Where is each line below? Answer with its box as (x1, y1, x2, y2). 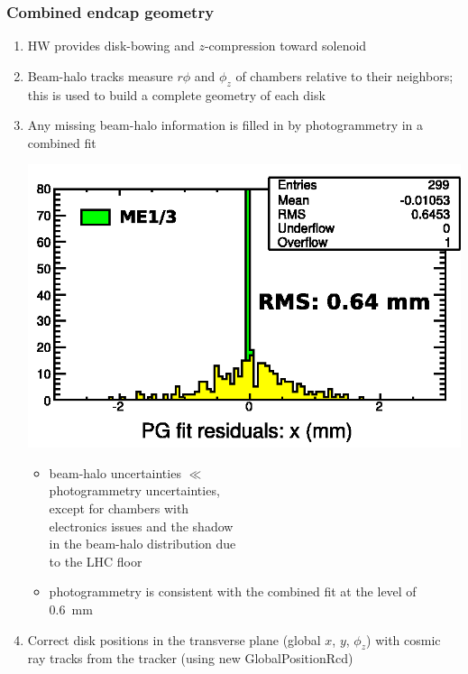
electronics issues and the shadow (49, 516, 234, 535)
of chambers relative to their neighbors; (235, 66, 454, 85)
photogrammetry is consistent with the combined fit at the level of (49, 582, 417, 601)
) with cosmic (366, 630, 441, 649)
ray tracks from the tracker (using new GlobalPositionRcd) (27, 649, 353, 668)
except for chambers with (49, 499, 189, 518)
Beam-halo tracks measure (27, 66, 173, 85)
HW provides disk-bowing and (27, 36, 195, 55)
